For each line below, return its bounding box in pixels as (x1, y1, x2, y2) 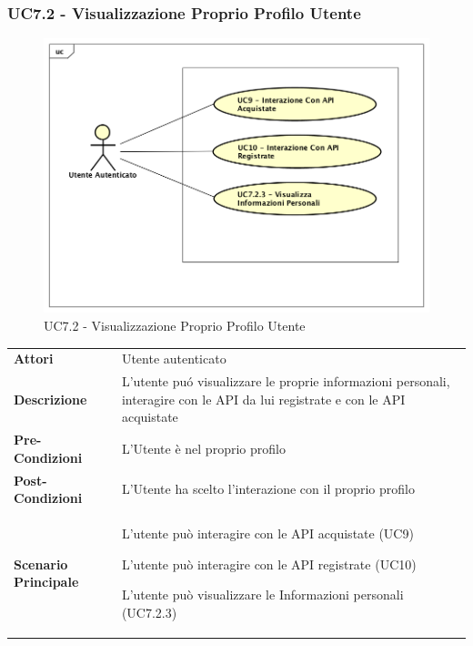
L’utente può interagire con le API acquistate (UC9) (121, 524, 414, 543)
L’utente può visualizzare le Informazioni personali (121, 585, 404, 604)
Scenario (14, 554, 68, 573)
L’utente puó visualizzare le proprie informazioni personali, (121, 372, 450, 391)
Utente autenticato (121, 349, 226, 368)
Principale (14, 572, 79, 591)
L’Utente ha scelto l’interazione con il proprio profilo (121, 479, 415, 498)
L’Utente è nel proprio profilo (121, 438, 286, 457)
